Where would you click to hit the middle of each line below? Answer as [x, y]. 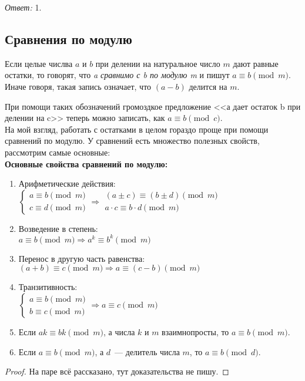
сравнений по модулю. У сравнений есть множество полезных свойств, [132, 141]
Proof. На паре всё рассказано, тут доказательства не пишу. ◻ [117, 371]
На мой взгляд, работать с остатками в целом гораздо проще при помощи [137, 129]
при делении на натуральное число [158, 63]
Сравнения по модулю [68, 38]
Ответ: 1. [23, 7]
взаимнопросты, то [195, 332]
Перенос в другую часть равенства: [82, 258]
